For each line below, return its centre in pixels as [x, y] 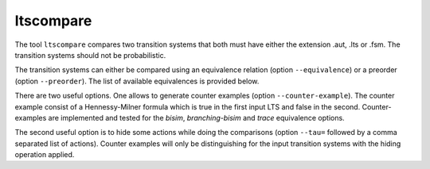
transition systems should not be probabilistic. [90, 55]
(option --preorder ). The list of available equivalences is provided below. [137, 81]
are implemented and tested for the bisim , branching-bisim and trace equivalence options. [197, 117]
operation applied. [45, 155]
